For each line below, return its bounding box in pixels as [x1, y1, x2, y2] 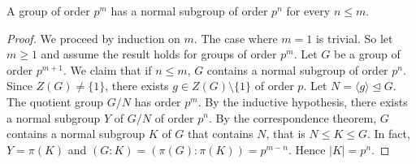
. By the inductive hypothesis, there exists [197, 93, 408, 110]
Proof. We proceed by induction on [6, 29, 180, 46]
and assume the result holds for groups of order [41, 45, 277, 63]
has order [134, 93, 181, 110]
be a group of [333, 45, 401, 63]
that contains [188, 125, 253, 142]
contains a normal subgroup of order [206, 61, 388, 78]
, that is [266, 125, 305, 142]
